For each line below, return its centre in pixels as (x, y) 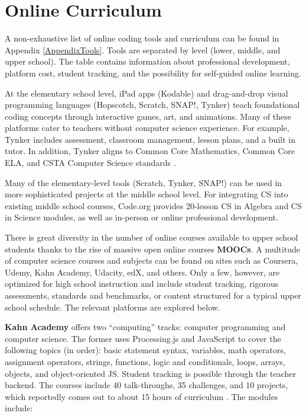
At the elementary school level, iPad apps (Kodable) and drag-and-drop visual (147, 93)
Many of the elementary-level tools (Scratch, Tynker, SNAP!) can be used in (144, 182)
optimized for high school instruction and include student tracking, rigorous (142, 284)
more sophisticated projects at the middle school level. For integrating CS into (147, 194)
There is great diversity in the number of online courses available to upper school (152, 237)
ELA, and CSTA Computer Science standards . (90, 163)
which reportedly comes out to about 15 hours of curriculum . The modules (141, 396)
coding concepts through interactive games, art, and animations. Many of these (148, 116)
